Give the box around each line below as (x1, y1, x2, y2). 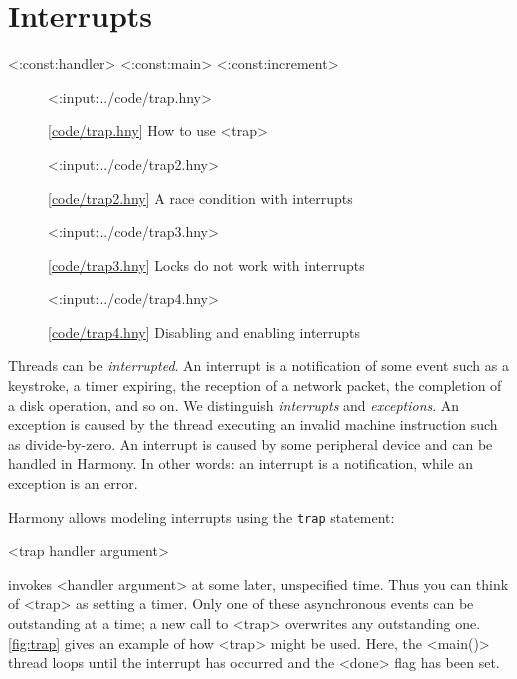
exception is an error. (8, 473, 138, 494)
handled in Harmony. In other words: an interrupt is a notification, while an (8, 453, 474, 474)
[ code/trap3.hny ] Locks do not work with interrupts (48, 254, 365, 275)
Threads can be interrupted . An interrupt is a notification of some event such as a (8, 355, 509, 376)
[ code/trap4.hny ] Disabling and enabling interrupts (48, 321, 361, 342)
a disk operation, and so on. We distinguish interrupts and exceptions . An (8, 394, 460, 415)
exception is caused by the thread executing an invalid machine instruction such (8, 414, 498, 435)
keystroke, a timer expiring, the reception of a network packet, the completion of (8, 375, 502, 396)
